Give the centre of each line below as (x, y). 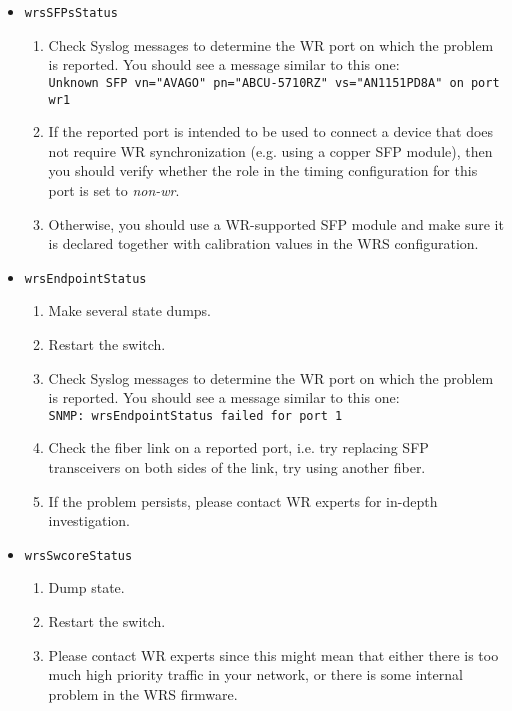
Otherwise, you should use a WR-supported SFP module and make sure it (276, 223)
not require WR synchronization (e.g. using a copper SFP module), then (270, 150)
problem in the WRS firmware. (143, 693)
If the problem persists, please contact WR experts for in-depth (243, 500)
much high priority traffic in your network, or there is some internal (255, 674)
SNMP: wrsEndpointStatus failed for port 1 (195, 415)
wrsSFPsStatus (71, 13)
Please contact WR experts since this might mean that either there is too (273, 654)
